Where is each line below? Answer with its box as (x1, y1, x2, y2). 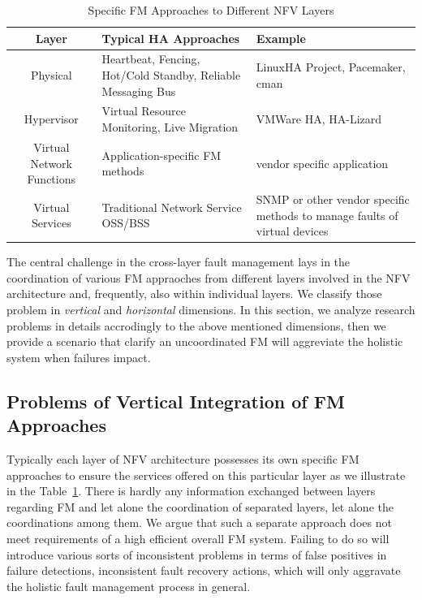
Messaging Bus (101, 82, 176, 99)
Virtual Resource (101, 102, 187, 119)
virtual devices (256, 222, 329, 240)
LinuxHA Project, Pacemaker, (256, 58, 406, 76)
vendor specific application (256, 154, 389, 171)
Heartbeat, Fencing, (101, 50, 200, 67)
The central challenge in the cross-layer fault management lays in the (6, 253, 351, 270)
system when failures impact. (6, 348, 151, 365)
